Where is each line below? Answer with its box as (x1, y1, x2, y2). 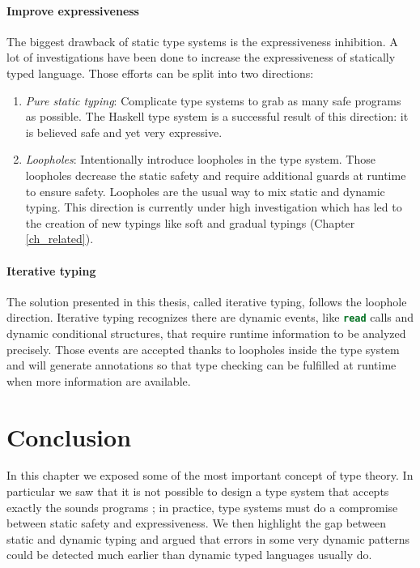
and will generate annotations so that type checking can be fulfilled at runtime (6, 357, 397, 374)
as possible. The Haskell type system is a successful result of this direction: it (25, 108, 409, 125)
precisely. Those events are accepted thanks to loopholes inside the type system (6, 340, 400, 357)
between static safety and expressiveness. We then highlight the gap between (6, 515, 387, 532)
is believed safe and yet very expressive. (25, 123, 223, 140)
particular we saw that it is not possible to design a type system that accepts (6, 483, 389, 500)
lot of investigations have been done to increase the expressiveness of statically (6, 49, 396, 66)
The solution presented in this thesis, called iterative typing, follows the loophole (6, 293, 407, 310)
